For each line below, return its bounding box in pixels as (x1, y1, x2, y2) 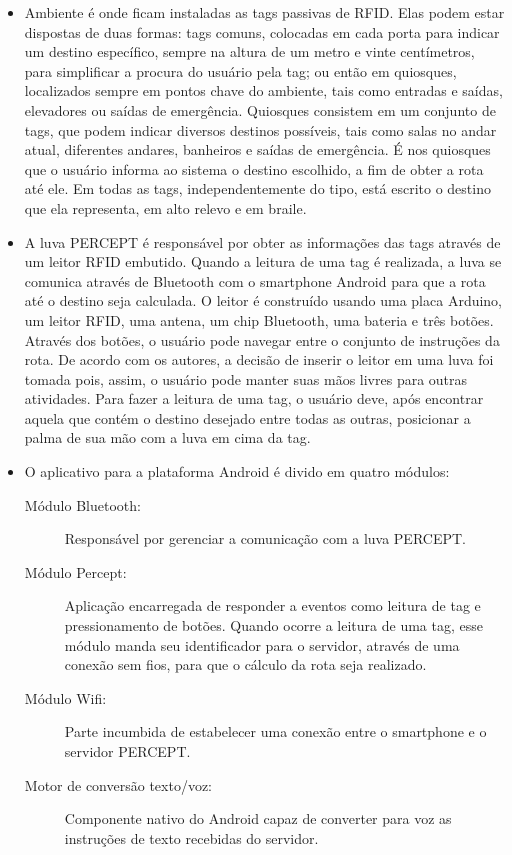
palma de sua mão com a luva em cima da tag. (24, 427, 311, 448)
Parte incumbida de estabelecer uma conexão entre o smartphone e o (64, 721, 487, 742)
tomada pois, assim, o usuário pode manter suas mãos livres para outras (24, 368, 468, 389)
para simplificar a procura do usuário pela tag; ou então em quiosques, (24, 60, 457, 81)
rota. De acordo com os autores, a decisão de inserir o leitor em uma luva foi (24, 349, 494, 370)
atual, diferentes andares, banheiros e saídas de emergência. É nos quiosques (24, 139, 491, 160)
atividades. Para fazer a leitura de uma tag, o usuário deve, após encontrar (24, 388, 484, 409)
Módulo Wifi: (24, 687, 107, 708)
